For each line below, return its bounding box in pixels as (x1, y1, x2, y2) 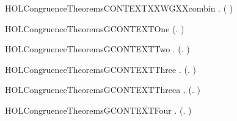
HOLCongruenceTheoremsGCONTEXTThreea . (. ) (5, 83, 200, 96)
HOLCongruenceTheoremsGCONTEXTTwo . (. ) (5, 43, 190, 55)
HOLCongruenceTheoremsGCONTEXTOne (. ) (5, 22, 184, 35)
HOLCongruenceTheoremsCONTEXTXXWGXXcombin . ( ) (5, 2, 233, 14)
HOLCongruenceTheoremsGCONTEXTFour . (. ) (5, 103, 192, 116)
